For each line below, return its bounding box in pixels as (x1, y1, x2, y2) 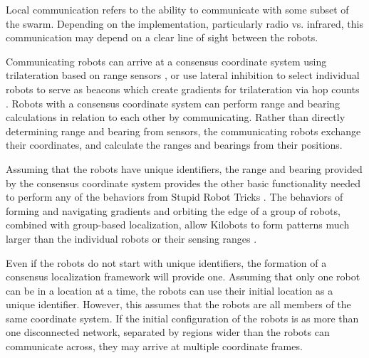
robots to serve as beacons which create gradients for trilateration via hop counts (6, 81, 360, 96)
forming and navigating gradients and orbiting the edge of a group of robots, (6, 203, 341, 218)
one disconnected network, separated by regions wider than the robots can (6, 325, 330, 339)
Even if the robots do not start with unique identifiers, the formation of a (6, 255, 327, 270)
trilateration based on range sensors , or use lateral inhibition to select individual (6, 68, 360, 83)
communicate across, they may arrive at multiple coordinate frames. (6, 339, 303, 354)
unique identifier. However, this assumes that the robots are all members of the (6, 297, 351, 312)
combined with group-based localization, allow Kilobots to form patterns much (6, 217, 350, 232)
